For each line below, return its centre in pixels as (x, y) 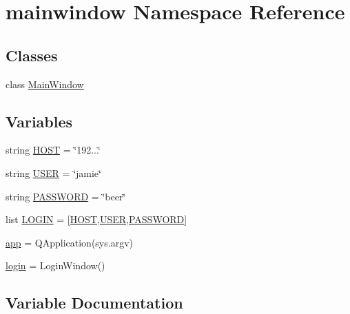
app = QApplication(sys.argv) (69, 242)
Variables (39, 121)
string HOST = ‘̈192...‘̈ (53, 150)
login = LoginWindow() (55, 265)
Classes (32, 55)
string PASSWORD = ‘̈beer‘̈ (66, 196)
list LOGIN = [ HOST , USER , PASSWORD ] (96, 219)
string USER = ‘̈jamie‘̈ (53, 172)
